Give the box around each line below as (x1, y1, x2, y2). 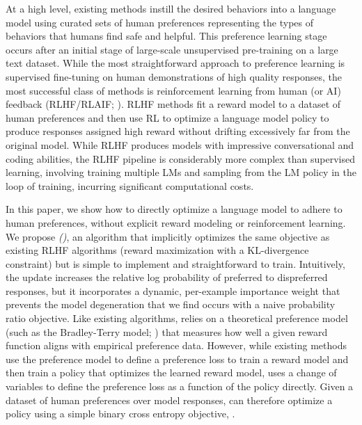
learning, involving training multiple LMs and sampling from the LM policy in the (6, 165, 356, 179)
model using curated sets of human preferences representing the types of (6, 15, 314, 29)
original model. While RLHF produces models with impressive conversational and (6, 137, 354, 152)
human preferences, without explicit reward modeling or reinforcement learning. (6, 215, 346, 230)
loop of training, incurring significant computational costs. (6, 178, 254, 193)
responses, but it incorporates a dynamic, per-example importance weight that (6, 283, 340, 298)
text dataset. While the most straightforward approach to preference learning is (6, 56, 345, 70)
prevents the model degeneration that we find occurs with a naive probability (6, 297, 336, 312)
